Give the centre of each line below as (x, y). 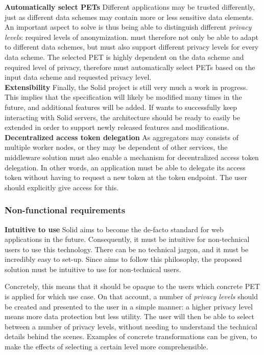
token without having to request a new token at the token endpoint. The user (126, 177)
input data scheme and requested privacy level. (78, 77)
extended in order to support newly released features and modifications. (117, 127)
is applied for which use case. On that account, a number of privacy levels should (131, 296)
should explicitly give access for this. (62, 187)
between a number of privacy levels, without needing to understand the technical (131, 326)
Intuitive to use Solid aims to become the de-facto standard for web (114, 229)
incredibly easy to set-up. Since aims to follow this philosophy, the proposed (123, 259)
